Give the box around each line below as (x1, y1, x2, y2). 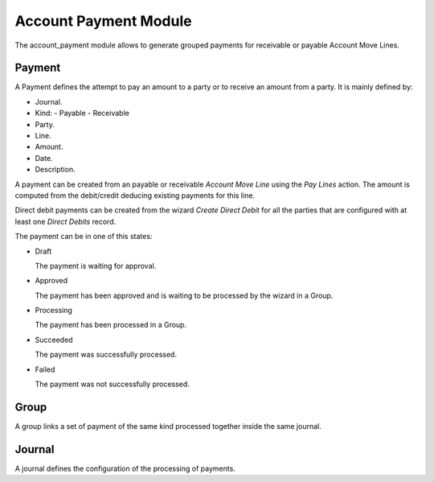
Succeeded (35, 335, 73, 344)
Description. (35, 165, 76, 175)
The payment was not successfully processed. (35, 379, 190, 389)
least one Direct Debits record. (14, 216, 117, 226)
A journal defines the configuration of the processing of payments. (14, 463, 236, 473)
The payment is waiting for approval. (35, 261, 157, 270)
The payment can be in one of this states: (14, 232, 153, 241)
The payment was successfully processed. (35, 350, 177, 360)
